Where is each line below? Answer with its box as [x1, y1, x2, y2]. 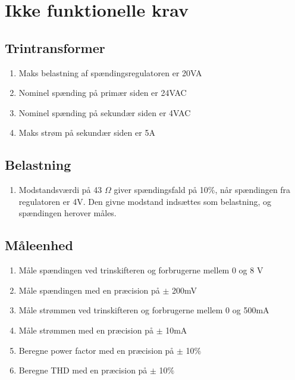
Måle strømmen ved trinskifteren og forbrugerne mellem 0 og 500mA [18, 304, 269, 316]
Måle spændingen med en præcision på [18, 284, 160, 296]
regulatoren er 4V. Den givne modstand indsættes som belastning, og [18, 195, 271, 207]
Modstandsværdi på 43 [18, 183, 102, 196]
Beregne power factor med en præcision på [18, 344, 174, 356]
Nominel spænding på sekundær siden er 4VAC [18, 106, 191, 119]
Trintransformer [5, 38, 105, 57]
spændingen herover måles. [18, 207, 117, 219]
